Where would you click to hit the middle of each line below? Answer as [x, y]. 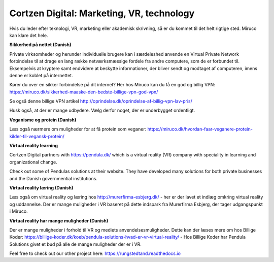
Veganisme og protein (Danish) [43, 120]
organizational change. [33, 162]
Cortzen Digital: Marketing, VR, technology [102, 13]
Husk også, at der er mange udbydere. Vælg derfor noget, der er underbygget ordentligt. [102, 110]
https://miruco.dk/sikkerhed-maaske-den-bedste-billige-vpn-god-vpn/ [84, 92]
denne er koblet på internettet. [41, 75]
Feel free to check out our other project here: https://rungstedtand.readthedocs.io [95, 253]
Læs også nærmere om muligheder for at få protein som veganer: [78, 129]
